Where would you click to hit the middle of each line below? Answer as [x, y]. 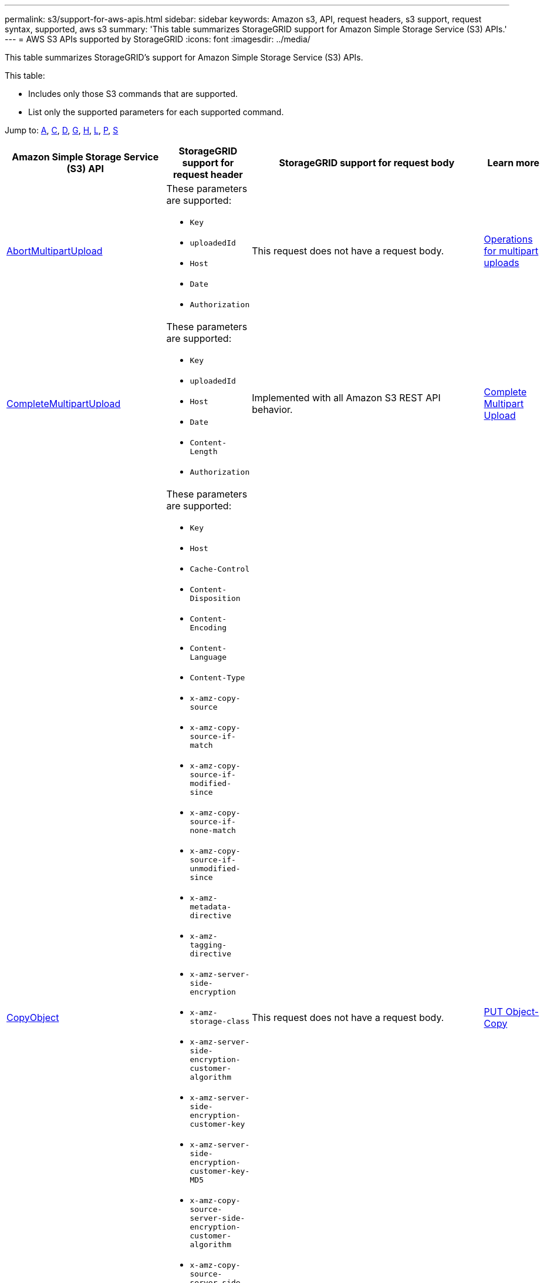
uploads [501, 262]
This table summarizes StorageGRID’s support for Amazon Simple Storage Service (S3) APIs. [184, 57]
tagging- [208, 945]
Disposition [215, 598]
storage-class [220, 1021]
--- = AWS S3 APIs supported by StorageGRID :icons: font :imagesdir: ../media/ [158, 39]
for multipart [511, 251]
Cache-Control [220, 569]
